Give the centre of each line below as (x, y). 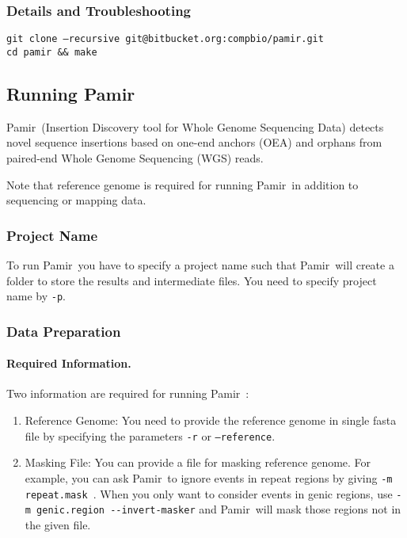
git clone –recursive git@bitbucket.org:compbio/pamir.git (165, 39)
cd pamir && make (52, 52)
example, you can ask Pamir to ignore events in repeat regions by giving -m (209, 477)
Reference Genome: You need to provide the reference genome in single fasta (211, 420)
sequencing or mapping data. (76, 200)
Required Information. (69, 363)
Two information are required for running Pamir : (128, 393)
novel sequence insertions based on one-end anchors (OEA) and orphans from (194, 142)
